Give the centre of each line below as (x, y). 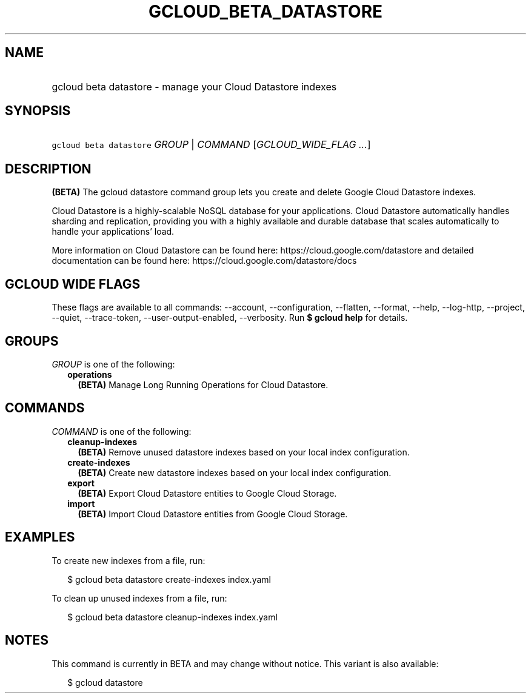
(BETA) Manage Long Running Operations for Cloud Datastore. (203, 384)
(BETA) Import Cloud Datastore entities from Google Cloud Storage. (213, 514)
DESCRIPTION (48, 169)
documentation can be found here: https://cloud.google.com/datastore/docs (204, 261)
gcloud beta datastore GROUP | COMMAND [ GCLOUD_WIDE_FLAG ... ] (211, 145)
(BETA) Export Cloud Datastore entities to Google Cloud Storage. (207, 493)
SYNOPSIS (38, 111)
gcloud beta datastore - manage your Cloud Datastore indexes (194, 86)
